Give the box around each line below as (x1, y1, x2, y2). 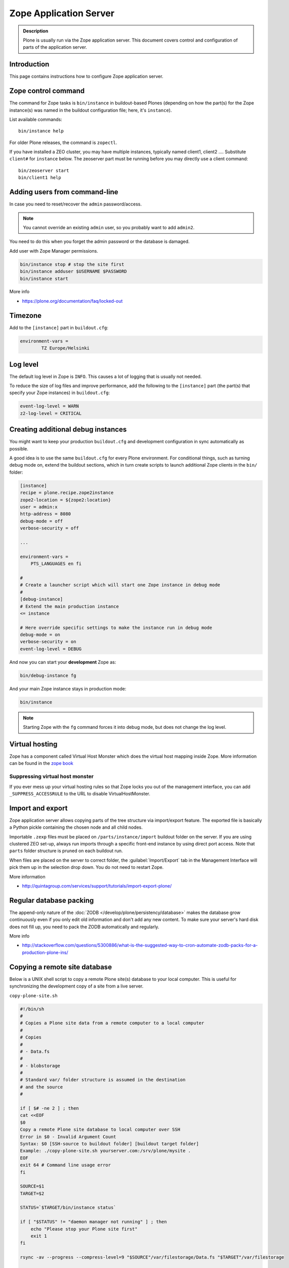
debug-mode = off (20, 518, 63, 524)
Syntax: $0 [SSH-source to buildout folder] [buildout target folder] (20, 1141, 199, 1146)
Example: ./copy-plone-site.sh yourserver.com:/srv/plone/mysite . (20, 1148, 191, 1154)
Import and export (9, 804, 68, 813)
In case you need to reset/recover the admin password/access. (9, 201, 142, 207)
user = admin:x (20, 504, 58, 510)
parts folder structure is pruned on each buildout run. (9, 848, 123, 854)
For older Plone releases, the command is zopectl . (9, 139, 117, 146)
